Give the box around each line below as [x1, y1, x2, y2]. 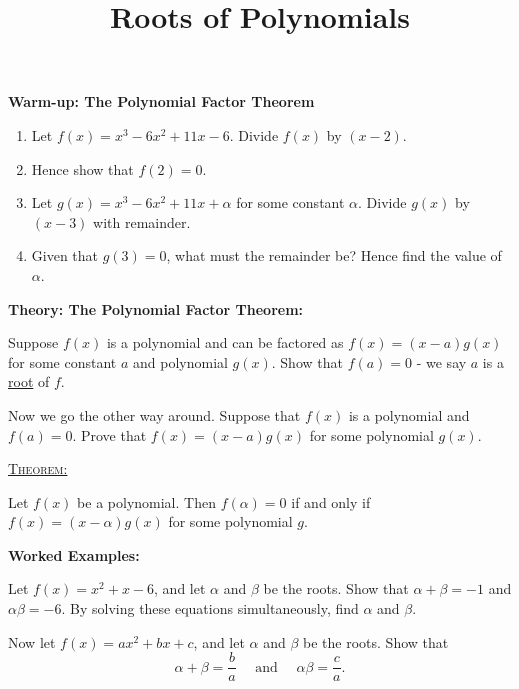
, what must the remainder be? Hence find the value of [166, 245, 502, 266]
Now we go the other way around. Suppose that [8, 404, 301, 425]
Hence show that [31, 158, 134, 179]
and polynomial [133, 351, 228, 372]
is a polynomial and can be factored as [106, 332, 344, 353]
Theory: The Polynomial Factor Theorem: [8, 298, 304, 319]
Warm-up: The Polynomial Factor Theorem [8, 91, 315, 112]
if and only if [291, 491, 371, 512]
